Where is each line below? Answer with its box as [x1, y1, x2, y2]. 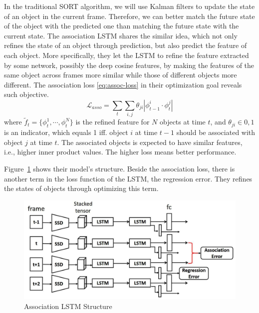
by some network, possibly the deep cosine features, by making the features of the [4, 59, 255, 70]
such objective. [4, 89, 49, 99]
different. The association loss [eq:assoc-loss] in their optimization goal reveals [4, 79, 242, 89]
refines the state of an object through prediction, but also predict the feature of [4, 40, 247, 50]
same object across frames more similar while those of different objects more [4, 69, 237, 80]
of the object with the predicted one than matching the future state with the [4, 20, 239, 31]
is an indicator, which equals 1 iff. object [4, 127, 128, 137]
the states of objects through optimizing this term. [4, 183, 159, 193]
